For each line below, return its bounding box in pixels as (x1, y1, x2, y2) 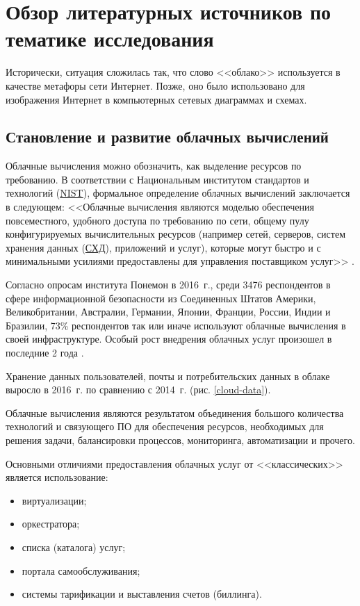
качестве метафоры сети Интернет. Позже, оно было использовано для (6, 78, 305, 92)
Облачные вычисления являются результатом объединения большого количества (6, 405, 344, 420)
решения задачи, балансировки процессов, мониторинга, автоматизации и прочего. (6, 432, 355, 447)
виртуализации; (22, 493, 87, 507)
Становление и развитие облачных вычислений (6, 126, 329, 147)
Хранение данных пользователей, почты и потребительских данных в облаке (6, 368, 330, 383)
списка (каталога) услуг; (22, 539, 126, 554)
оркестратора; (22, 516, 80, 531)
